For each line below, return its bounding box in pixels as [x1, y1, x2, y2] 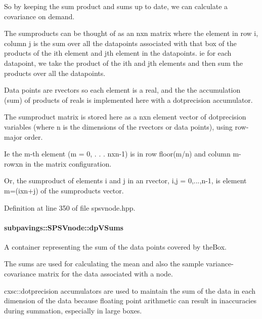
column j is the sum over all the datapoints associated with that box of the [4, 37, 237, 48]
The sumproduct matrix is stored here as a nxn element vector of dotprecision [4, 111, 246, 122]
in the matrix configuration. [25, 158, 112, 169]
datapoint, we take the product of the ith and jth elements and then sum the [4, 57, 243, 68]
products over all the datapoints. [4, 67, 106, 78]
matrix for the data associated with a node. [38, 268, 173, 279]
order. [24, 131, 43, 142]
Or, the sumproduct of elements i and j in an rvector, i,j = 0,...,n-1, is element [4, 175, 247, 186]
